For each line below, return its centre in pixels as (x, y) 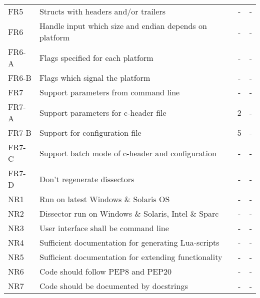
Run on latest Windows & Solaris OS (104, 199)
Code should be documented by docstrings (113, 286)
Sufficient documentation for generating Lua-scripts (129, 242)
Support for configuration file (90, 133)
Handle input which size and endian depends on (123, 26)
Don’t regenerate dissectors (87, 179)
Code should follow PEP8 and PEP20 (105, 271)
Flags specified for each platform (96, 57)
